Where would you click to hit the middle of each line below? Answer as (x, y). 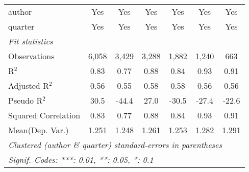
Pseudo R (26, 100)
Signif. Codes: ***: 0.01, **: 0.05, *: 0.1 (81, 159)
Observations (31, 56)
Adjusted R (29, 85)
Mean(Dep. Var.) (39, 130)
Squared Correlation (44, 115)
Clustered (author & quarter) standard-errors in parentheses (115, 145)
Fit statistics (31, 41)
